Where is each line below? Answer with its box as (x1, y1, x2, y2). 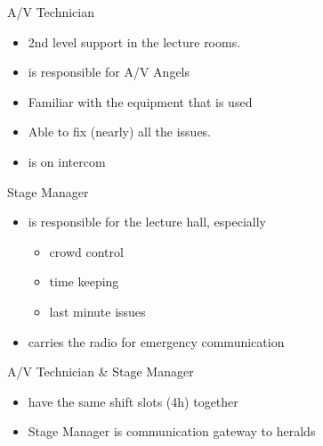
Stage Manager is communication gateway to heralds (28, 422, 316, 441)
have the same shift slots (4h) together (28, 392, 238, 410)
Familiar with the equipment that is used (28, 92, 253, 111)
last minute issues (49, 301, 146, 320)
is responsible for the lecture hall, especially (28, 212, 266, 231)
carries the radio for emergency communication (28, 332, 285, 351)
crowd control (49, 242, 124, 260)
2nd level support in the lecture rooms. (28, 32, 241, 51)
